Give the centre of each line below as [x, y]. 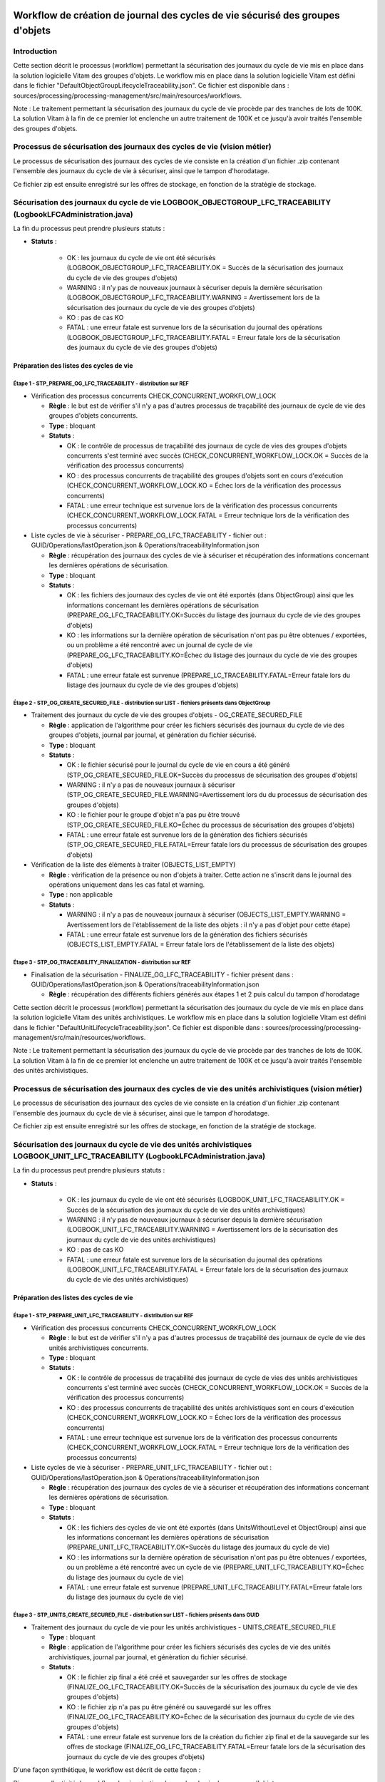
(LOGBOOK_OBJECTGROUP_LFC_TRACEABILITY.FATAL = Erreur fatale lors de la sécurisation [204, 337]
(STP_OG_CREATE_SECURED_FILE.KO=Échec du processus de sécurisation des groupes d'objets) [211, 825]
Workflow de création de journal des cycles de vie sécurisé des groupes [176, 15]
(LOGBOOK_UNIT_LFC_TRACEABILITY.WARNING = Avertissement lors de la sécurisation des [202, 1230]
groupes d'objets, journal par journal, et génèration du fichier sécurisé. [153, 735]
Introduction [35, 51]
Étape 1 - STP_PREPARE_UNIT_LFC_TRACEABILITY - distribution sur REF [103, 1316]
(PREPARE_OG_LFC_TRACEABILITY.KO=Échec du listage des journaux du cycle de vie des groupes [212, 655]
